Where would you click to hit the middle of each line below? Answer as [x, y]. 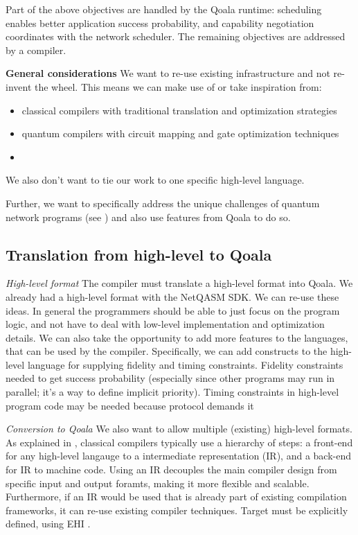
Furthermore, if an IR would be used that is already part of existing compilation [176, 497]
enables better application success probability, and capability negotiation [160, 23]
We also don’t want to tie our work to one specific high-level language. [155, 180]
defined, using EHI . [48, 524]
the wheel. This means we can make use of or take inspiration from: [178, 86]
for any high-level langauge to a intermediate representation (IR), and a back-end [178, 456]
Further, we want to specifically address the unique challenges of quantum [163, 203]
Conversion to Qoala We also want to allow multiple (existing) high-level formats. [179, 429]
